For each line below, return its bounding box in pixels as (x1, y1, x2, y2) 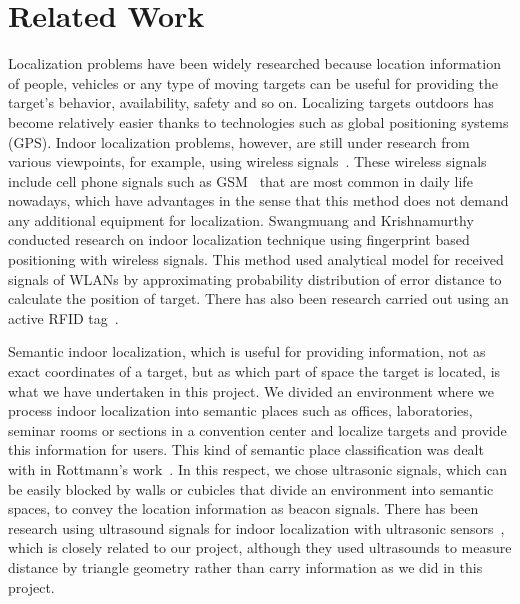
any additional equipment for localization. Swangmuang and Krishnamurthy (8, 209, 474, 230)
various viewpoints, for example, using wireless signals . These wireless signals (8, 151, 487, 172)
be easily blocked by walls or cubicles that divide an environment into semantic (8, 478, 494, 499)
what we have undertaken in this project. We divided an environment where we (8, 380, 494, 401)
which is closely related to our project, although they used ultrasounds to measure (8, 537, 512, 558)
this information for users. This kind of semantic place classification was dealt (8, 439, 484, 460)
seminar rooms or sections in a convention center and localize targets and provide (8, 419, 507, 440)
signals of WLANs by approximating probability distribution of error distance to (8, 268, 502, 289)
